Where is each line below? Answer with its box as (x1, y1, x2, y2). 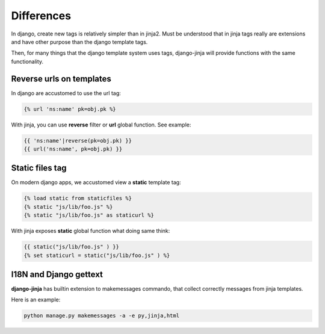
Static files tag (11, 163, 67, 173)
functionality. (11, 58, 44, 65)
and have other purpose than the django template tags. (11, 38, 148, 45)
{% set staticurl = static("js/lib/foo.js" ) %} (23, 252, 170, 259)
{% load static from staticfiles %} (23, 195, 132, 202)
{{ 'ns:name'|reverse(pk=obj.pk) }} (23, 137, 132, 144)
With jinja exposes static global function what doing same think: (11, 227, 170, 235)
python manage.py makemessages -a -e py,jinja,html (23, 312, 180, 319)
